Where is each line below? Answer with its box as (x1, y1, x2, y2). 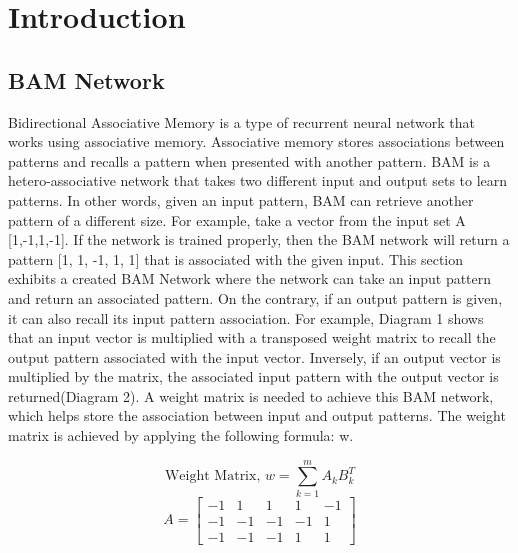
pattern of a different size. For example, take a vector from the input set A (8, 209, 466, 230)
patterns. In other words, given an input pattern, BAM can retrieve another (8, 189, 474, 210)
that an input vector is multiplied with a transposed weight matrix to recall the (8, 327, 496, 348)
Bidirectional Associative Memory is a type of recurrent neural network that (8, 111, 475, 132)
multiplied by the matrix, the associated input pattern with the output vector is (8, 366, 499, 387)
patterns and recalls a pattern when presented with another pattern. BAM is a (8, 150, 491, 171)
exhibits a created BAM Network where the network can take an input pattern (8, 268, 492, 289)
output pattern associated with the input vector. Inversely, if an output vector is (8, 346, 501, 367)
